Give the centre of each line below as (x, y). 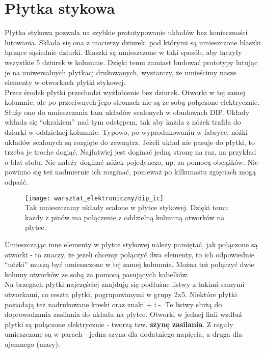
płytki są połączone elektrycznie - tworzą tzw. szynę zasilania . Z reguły (119, 324)
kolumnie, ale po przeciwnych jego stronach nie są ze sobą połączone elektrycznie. (132, 102)
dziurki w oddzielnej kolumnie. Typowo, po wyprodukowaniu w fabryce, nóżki (126, 132)
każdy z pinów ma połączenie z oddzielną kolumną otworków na (125, 217)
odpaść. (16, 182)
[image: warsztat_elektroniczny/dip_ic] (95, 198)
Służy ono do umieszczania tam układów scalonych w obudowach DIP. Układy (127, 112)
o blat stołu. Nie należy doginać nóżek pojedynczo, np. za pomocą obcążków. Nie (131, 161)
